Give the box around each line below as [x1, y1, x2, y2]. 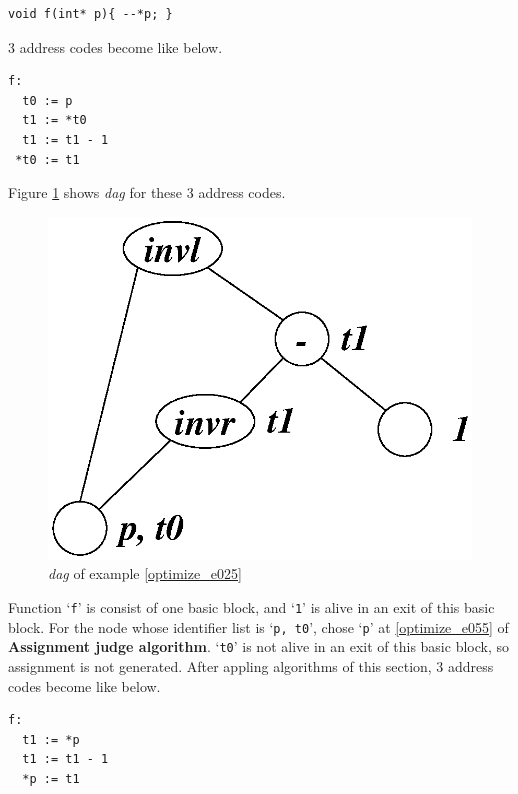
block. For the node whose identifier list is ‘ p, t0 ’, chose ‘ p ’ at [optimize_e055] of [8, 616, 509, 637]
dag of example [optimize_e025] [48, 563, 242, 584]
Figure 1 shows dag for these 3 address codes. [8, 182, 286, 203]
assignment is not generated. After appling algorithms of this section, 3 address [8, 655, 494, 676]
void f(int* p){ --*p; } [8, 7, 173, 21]
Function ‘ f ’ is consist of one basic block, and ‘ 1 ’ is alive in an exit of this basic [8, 597, 495, 617]
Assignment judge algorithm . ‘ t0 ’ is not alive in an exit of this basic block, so [8, 636, 509, 657]
